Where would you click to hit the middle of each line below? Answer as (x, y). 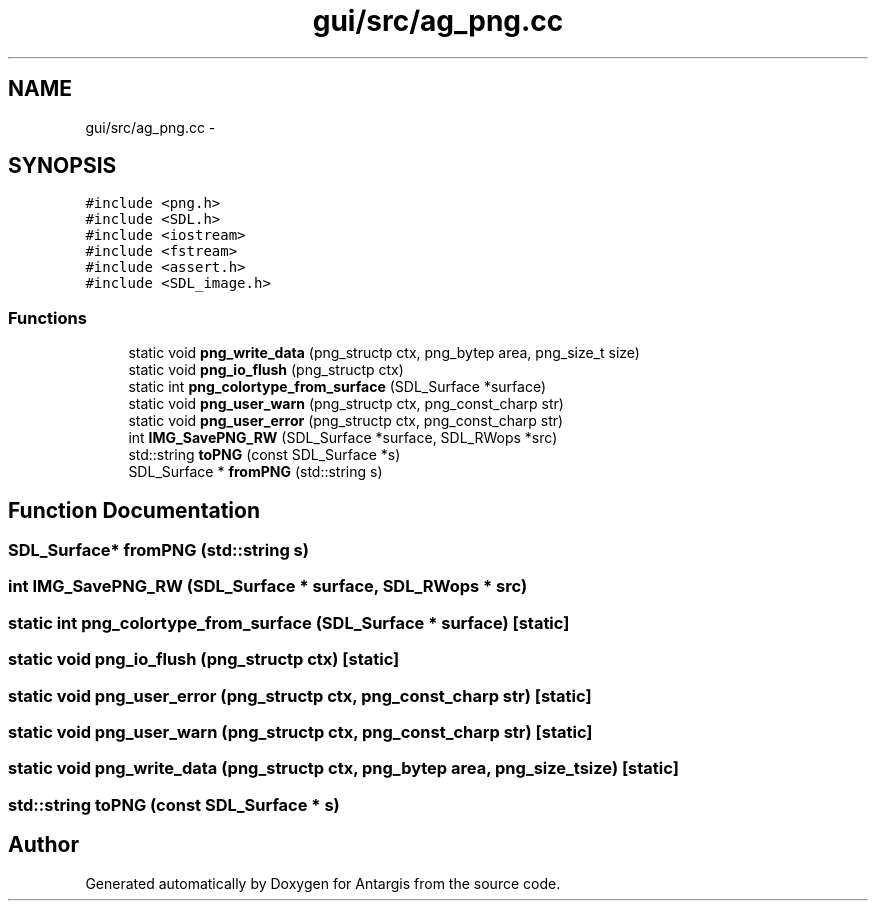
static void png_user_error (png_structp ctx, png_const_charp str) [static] (300, 695)
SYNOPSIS (62, 166)
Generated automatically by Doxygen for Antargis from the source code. (323, 883)
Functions (47, 317)
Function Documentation (134, 510)
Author (43, 845)
